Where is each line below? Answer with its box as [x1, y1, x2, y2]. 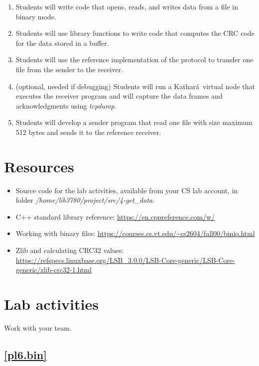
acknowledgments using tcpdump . [15, 100, 117, 111]
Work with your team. [4, 322, 72, 333]
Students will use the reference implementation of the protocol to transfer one [15, 54, 254, 65]
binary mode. [15, 11, 56, 21]
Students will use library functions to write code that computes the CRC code [15, 28, 255, 38]
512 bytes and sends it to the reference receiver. [15, 126, 161, 137]
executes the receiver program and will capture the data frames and [15, 91, 223, 101]
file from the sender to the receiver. [15, 64, 124, 74]
